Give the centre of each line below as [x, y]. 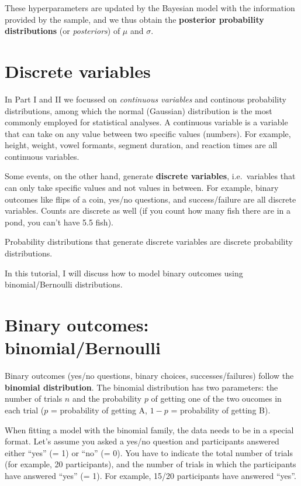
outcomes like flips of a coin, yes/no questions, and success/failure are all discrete [150, 199]
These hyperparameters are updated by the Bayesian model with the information [150, 8]
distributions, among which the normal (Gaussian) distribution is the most [139, 110]
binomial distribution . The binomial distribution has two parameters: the [141, 387]
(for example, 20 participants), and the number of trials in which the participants [150, 464]
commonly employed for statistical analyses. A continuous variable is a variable [146, 122]
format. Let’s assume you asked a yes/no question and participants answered [142, 441]
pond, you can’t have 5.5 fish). [59, 222]
